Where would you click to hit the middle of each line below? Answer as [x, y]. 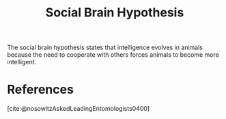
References [40, 90]
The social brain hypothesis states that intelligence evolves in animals [105, 48]
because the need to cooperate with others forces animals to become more [113, 55]
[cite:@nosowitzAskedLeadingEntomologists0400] [79, 109]
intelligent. [22, 62]
